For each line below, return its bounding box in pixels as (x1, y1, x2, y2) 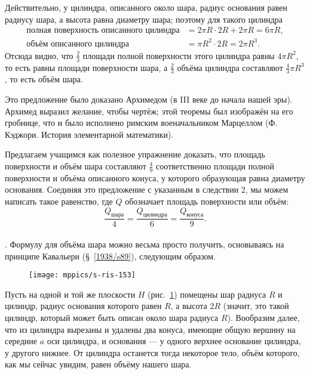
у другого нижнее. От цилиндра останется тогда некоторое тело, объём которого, (5, 346, 300, 358)
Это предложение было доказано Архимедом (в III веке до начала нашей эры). (5, 93, 293, 105)
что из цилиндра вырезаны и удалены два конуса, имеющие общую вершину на (5, 323, 296, 335)
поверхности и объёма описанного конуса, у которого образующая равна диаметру (5, 171, 305, 184)
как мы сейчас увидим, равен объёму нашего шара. (5, 358, 192, 370)
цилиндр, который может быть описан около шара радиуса (5, 311, 219, 324)
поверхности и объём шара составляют (5, 159, 146, 172)
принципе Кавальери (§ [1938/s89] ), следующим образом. (5, 249, 216, 262)
